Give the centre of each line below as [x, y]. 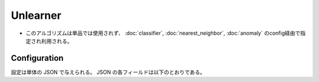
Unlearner [36, 15]
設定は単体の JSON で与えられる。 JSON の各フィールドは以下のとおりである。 [108, 72]
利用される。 [57, 41]
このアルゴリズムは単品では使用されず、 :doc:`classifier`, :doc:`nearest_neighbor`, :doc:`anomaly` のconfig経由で [163, 33]
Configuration [37, 58]
